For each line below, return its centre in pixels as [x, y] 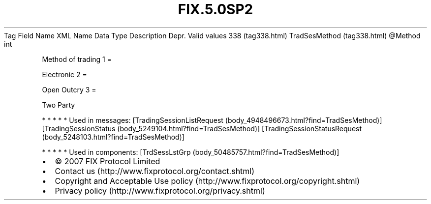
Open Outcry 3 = [69, 89]
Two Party [59, 105]
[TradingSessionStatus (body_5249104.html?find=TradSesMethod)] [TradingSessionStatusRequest [202, 128]
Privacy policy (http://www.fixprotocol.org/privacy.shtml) [160, 190]
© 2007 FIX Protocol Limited [108, 161]
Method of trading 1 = [77, 59]
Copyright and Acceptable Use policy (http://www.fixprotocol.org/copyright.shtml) [207, 181]
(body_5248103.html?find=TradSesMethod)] [113, 137]
